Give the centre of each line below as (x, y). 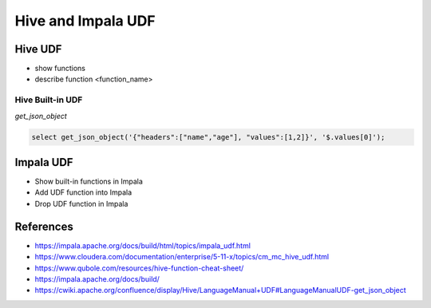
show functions (60, 69)
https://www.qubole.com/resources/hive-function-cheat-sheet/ (139, 268)
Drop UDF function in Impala (81, 203)
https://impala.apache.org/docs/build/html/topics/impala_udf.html (143, 245)
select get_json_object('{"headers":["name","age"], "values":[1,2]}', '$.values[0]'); (208, 137)
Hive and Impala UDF (85, 21)
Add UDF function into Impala (83, 192)
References (44, 226)
